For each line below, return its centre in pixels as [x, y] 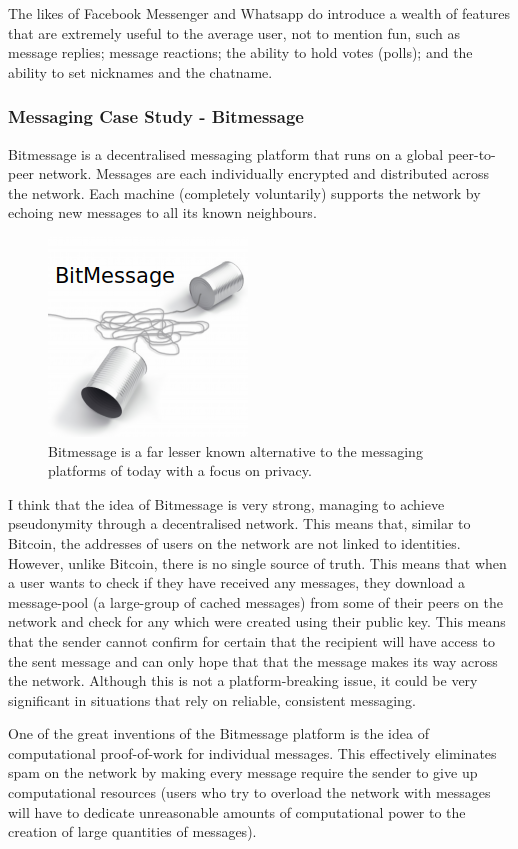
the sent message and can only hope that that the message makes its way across [253, 660]
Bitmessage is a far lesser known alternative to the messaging [235, 450]
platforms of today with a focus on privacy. [180, 470]
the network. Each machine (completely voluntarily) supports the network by [244, 192]
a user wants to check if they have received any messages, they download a [236, 582]
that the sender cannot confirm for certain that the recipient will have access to [251, 640]
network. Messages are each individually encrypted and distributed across [263, 173]
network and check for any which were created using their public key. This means [257, 621]
